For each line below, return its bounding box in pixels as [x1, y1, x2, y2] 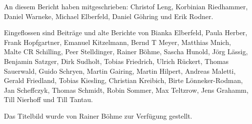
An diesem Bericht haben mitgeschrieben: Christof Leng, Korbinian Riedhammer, [4, 1, 248, 11]
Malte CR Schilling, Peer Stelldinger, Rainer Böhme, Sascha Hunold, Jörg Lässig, [4, 46, 248, 57]
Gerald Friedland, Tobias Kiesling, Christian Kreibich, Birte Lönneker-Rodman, [4, 75, 243, 85]
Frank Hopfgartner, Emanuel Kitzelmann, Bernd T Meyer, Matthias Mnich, [4, 37, 231, 47]
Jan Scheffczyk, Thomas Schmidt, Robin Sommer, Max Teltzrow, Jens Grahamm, [4, 84, 249, 95]
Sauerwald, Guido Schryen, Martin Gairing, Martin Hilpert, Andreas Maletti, [4, 65, 236, 76]
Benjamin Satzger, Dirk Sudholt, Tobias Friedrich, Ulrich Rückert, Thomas [4, 56, 229, 66]
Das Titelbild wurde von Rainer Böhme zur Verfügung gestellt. [4, 110, 192, 121]
